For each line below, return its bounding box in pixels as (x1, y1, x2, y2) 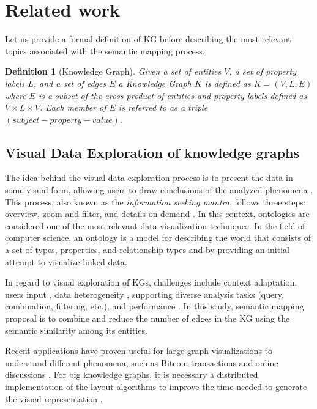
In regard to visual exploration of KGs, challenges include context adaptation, (5, 276, 297, 289)
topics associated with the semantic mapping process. (5, 44, 205, 57)
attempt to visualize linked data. (5, 255, 127, 268)
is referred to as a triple (118, 101, 208, 114)
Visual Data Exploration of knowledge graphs (5, 142, 299, 161)
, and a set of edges (33, 76, 106, 89)
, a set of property (229, 65, 296, 78)
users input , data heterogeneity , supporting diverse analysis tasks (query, (5, 287, 284, 300)
